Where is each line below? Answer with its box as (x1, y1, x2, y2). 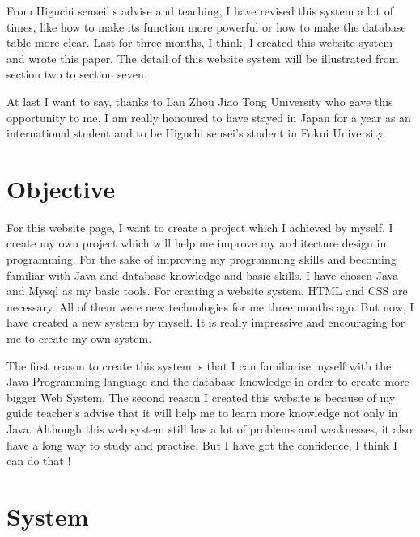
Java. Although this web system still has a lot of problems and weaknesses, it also (6, 421, 413, 437)
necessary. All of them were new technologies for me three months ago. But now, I (6, 298, 414, 315)
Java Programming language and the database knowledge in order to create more (6, 373, 409, 390)
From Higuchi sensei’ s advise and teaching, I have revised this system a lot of (6, 2, 394, 19)
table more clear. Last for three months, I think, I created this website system (6, 34, 393, 51)
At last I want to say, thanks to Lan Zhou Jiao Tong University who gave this (6, 92, 393, 109)
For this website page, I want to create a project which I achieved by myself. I (6, 218, 393, 235)
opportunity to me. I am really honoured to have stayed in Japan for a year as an (6, 108, 411, 125)
